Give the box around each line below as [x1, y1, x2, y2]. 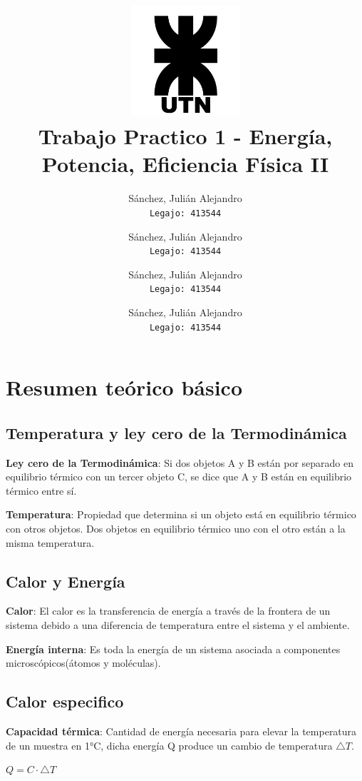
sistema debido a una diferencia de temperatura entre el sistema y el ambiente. [6, 618, 350, 633]
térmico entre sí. [6, 483, 77, 498]
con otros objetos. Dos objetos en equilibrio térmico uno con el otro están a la [6, 521, 346, 536]
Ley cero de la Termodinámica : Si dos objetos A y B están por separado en [6, 455, 354, 470]
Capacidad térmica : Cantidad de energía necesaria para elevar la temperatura [6, 724, 357, 738]
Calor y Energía [6, 570, 125, 592]
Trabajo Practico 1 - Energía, [38, 121, 333, 151]
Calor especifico [6, 690, 124, 712]
